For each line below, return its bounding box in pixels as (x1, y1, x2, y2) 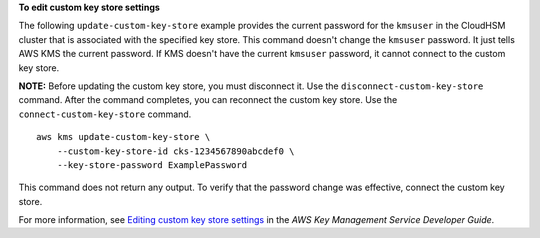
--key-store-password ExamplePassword (56, 159, 248, 170)
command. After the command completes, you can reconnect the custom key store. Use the (18, 94, 398, 106)
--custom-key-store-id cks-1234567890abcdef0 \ (56, 145, 295, 157)
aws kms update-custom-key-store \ (36, 131, 211, 143)
